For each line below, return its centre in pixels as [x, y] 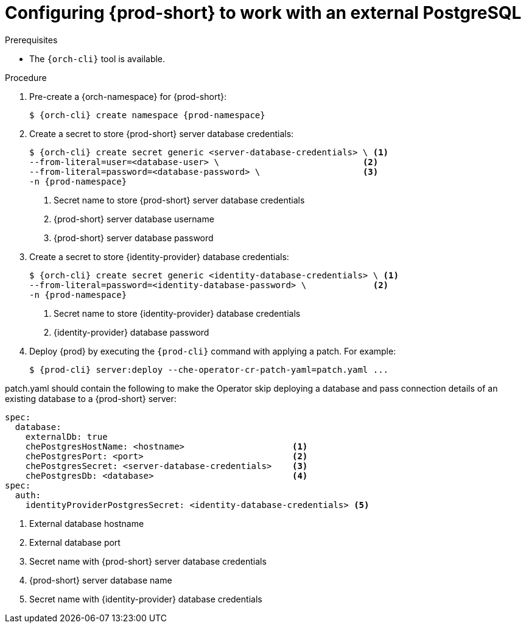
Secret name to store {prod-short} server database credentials [179, 200]
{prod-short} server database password [134, 238]
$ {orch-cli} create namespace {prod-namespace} [147, 115]
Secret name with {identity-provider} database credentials [146, 599]
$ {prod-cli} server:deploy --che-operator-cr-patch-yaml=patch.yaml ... [209, 369]
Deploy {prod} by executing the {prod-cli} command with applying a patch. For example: [213, 351]
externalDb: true [66, 436]
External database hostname [87, 523]
